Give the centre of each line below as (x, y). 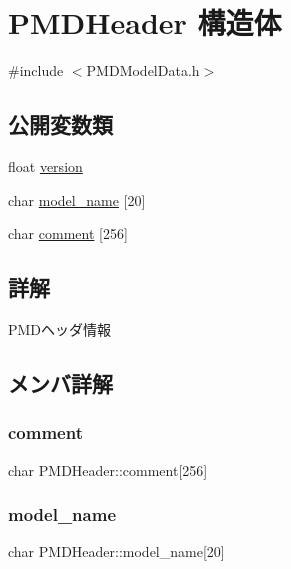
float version (45, 165)
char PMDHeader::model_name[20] (116, 551)
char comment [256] (68, 233)
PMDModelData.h (143, 70)
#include (36, 70)
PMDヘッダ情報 (60, 328)
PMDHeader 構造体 (145, 22)
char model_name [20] (77, 199)
